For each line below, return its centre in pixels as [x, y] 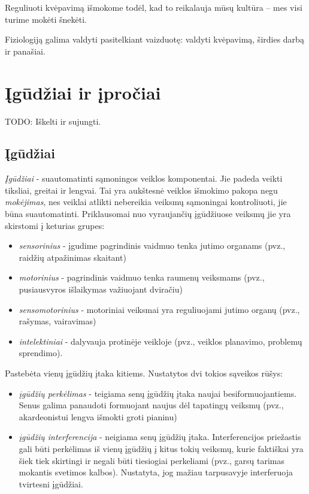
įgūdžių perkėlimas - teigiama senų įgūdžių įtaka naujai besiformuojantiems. [158, 393]
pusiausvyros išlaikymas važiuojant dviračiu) [101, 289]
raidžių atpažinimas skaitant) [72, 257]
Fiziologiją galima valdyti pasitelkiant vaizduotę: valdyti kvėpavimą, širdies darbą [154, 39]
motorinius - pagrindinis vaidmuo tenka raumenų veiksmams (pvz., [142, 277]
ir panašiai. [25, 51]
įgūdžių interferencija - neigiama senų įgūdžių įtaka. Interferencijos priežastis [160, 437]
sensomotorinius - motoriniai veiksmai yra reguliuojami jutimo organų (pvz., [159, 309]
